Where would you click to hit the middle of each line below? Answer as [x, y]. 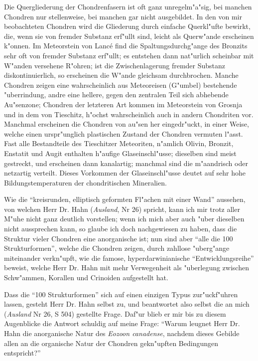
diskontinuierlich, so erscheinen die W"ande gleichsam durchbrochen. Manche [121, 75]
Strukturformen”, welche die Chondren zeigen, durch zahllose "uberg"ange [117, 248]
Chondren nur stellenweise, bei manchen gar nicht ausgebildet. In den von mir [123, 16]
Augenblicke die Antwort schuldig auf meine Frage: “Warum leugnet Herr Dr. [122, 323]
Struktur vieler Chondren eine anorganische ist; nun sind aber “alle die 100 [119, 238]
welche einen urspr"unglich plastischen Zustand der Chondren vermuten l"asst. [124, 133]
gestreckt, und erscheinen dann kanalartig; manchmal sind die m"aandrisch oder [126, 163]
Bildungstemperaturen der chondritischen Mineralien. [85, 182]
